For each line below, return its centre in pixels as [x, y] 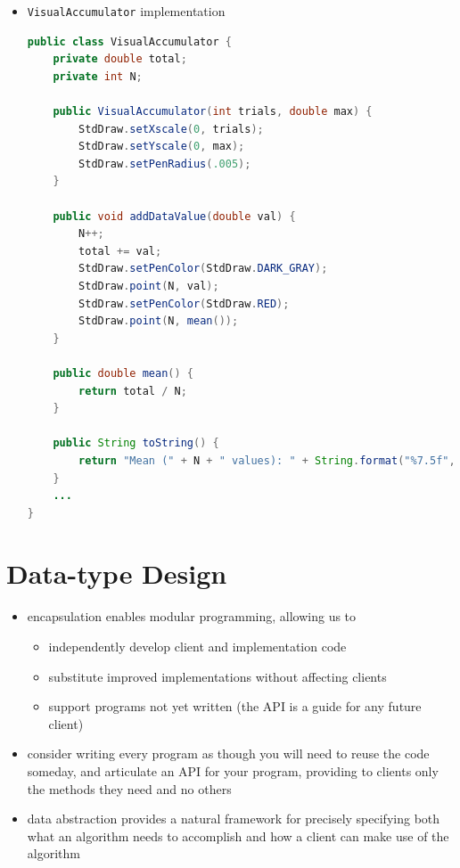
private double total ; [120, 59]
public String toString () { [136, 443]
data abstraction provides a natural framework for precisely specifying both [234, 819]
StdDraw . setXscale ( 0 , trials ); [171, 129]
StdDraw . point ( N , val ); [149, 286]
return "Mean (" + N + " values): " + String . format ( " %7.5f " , [267, 460]
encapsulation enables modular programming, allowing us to [192, 616]
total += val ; [120, 251]
